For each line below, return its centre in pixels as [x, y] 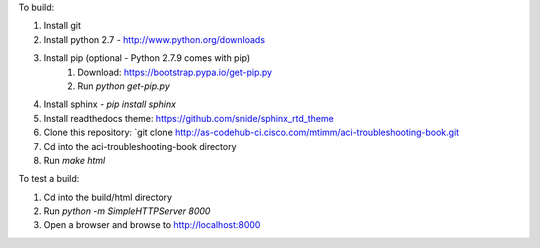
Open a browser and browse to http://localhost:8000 [152, 225]
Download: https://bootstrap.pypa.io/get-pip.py [175, 72]
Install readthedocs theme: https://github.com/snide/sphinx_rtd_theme [188, 118]
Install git [62, 26]
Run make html [74, 160]
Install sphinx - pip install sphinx [110, 104]
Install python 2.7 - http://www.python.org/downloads [154, 39]
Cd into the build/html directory [108, 197]
